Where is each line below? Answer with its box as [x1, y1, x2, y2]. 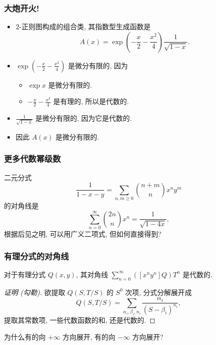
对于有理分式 [4, 269, 46, 279]
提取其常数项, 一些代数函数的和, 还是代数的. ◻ [4, 315, 156, 325]
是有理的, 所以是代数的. [53, 96, 129, 106]
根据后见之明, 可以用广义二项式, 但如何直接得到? [4, 229, 162, 239]
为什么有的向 [4, 331, 46, 342]
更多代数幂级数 [4, 152, 61, 165]
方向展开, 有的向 [62, 331, 115, 342]
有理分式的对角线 [4, 249, 69, 262]
